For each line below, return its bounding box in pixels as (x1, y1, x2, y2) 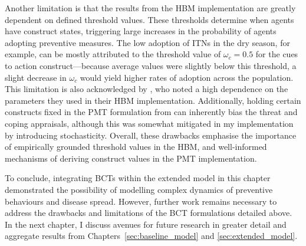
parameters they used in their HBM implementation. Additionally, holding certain (5, 94, 301, 106)
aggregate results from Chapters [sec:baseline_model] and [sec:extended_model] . (5, 229, 298, 242)
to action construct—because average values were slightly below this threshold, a (5, 59, 297, 71)
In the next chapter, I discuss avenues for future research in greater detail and (5, 218, 287, 230)
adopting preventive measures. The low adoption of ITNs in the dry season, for (5, 36, 290, 48)
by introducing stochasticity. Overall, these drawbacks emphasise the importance (5, 129, 297, 141)
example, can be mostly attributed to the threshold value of (5, 48, 221, 60)
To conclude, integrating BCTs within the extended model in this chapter (5, 172, 271, 184)
